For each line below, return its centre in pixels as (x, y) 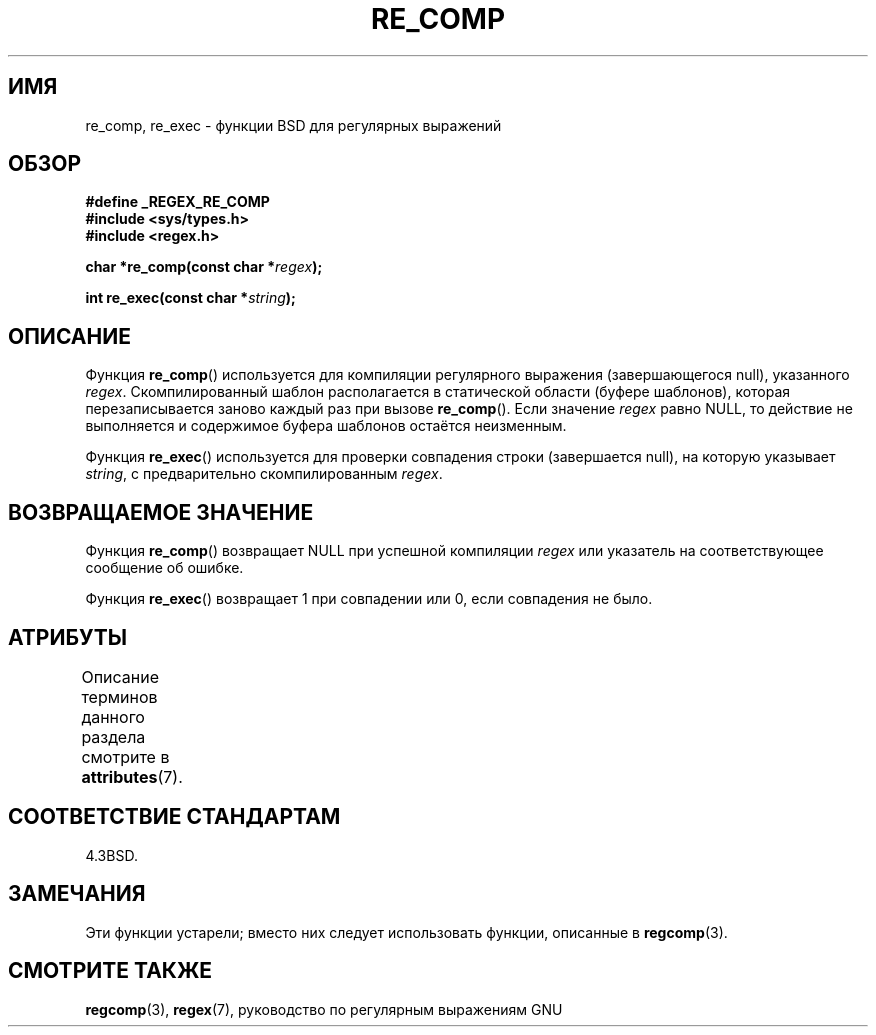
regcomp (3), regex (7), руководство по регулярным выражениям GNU (324, 1009)
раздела (113, 736)
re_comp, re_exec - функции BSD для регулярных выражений (293, 125)
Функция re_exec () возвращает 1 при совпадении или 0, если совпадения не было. (369, 599)
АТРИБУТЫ (68, 637)
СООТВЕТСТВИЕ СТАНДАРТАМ (174, 817)
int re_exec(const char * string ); (190, 298)
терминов (119, 696)
